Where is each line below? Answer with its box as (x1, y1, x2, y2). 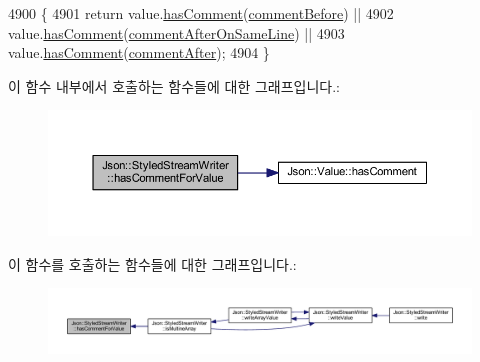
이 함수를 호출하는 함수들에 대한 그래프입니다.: (8, 253, 297, 274)
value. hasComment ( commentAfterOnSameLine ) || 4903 (8, 22, 345, 43)
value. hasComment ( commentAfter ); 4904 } (8, 42, 270, 63)
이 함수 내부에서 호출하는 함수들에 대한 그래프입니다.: (8, 75, 340, 96)
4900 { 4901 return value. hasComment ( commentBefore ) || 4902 (8, 3, 394, 23)
